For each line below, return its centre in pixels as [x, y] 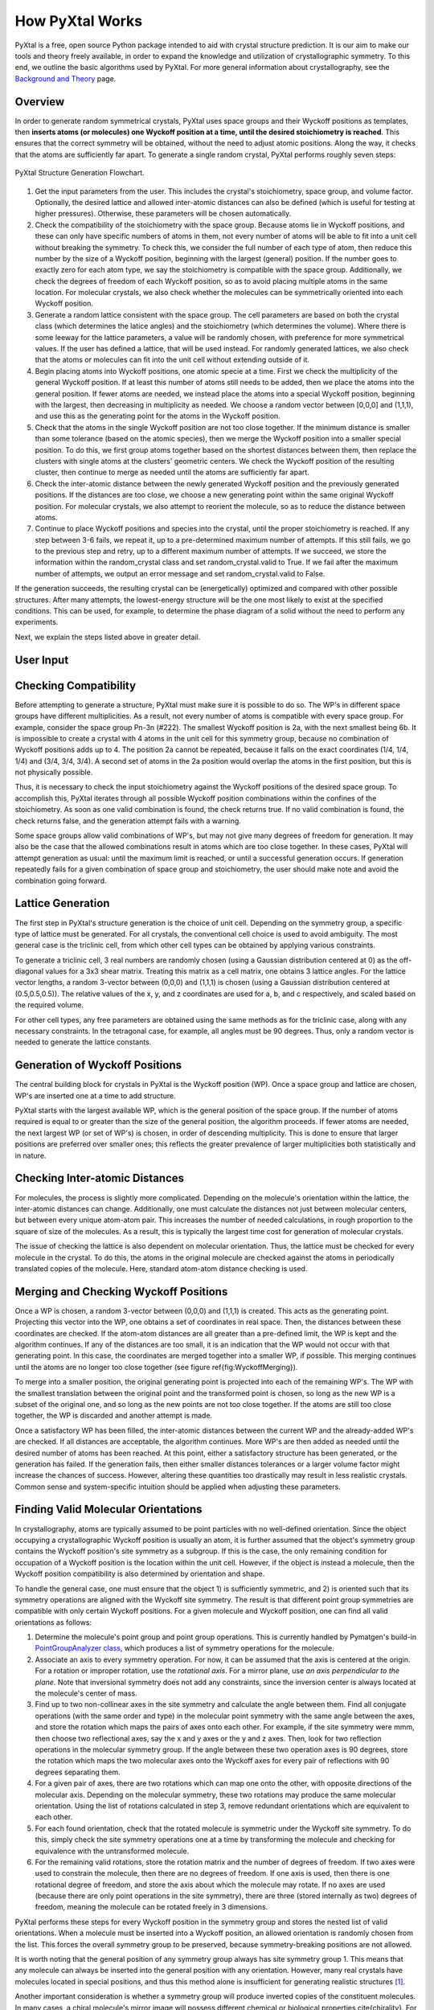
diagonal [29, 971]
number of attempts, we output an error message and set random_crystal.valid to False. [180, 573]
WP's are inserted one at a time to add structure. [95, 1095]
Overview [40, 102]
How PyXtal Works [79, 21]
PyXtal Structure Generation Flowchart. [80, 173]
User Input [42, 660]
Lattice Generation [62, 903]
